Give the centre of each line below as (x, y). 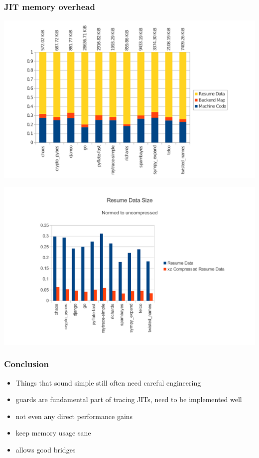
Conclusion (26, 364)
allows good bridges (46, 450)
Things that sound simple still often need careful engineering (108, 382)
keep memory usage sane (53, 433)
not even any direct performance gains (74, 416)
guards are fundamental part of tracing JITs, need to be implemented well (129, 399)
